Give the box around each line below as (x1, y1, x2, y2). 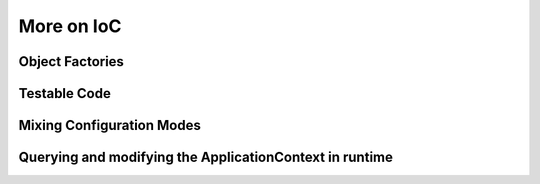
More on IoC (18, 15, 122, 37)
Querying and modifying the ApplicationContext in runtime (18, 149, 394, 166)
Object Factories (18, 53, 125, 70)
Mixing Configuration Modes (18, 117, 202, 134)
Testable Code (18, 85, 112, 102)
